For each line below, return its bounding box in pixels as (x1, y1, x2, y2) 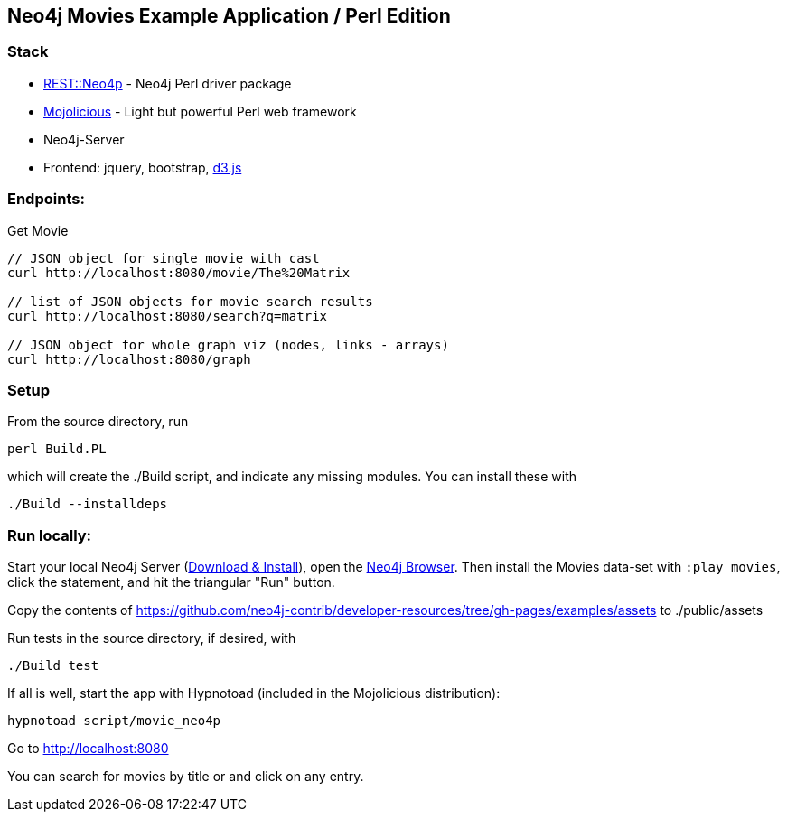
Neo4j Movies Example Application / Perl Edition (7, 5, 451, 27)
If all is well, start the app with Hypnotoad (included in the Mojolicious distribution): (7, 685, 501, 702)
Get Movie (7, 222, 69, 238)
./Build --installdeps (7, 497, 168, 512)
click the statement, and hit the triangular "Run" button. (7, 574, 335, 591)
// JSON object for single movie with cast (7, 250, 320, 265)
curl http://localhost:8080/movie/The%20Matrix (7, 265, 351, 280)
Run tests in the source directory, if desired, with (7, 630, 296, 647)
